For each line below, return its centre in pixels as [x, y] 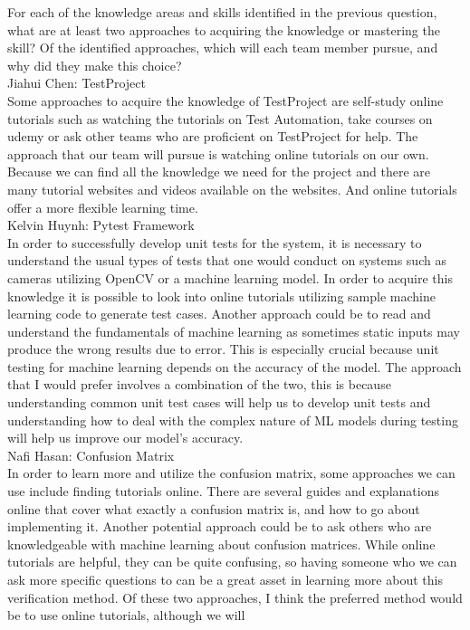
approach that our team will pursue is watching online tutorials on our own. [218, 153]
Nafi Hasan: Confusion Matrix [91, 455]
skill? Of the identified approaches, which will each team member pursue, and [223, 48]
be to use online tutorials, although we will [126, 615]
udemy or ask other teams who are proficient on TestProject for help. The [213, 136]
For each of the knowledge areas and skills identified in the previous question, [222, 12]
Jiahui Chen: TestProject [77, 83]
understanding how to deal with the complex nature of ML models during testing [233, 420]
